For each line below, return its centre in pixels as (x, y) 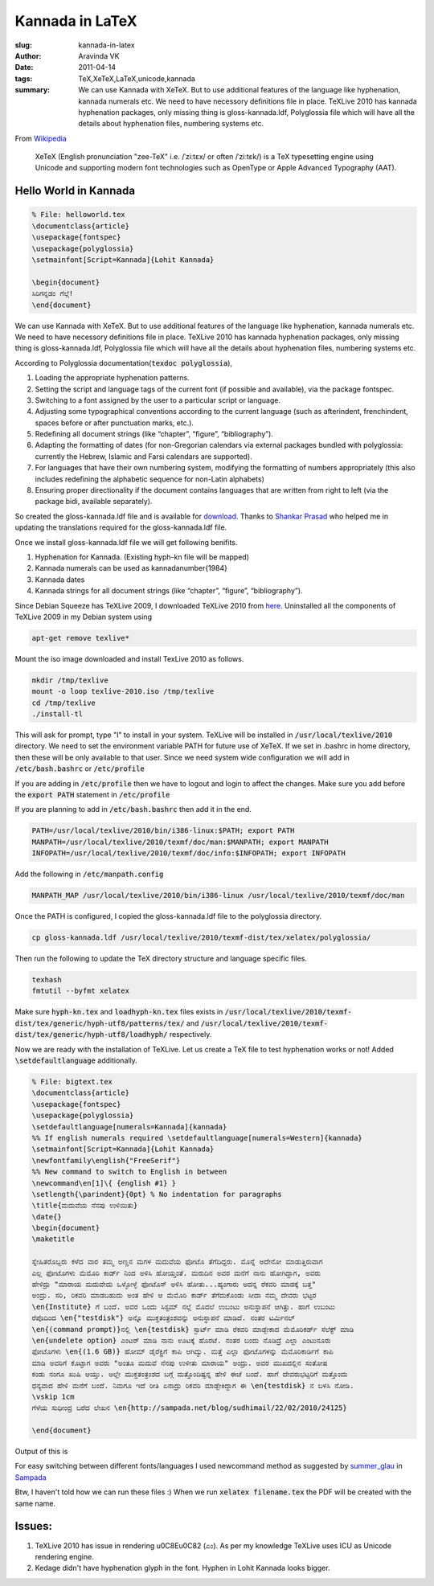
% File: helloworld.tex (79, 215)
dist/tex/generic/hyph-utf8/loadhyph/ (91, 1035)
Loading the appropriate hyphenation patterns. (112, 378)
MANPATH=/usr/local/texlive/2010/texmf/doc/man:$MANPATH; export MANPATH (180, 842)
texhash (47, 980)
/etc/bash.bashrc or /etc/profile (80, 768)
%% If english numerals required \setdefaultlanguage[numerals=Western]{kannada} (197, 1138)
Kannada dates (60, 580)
